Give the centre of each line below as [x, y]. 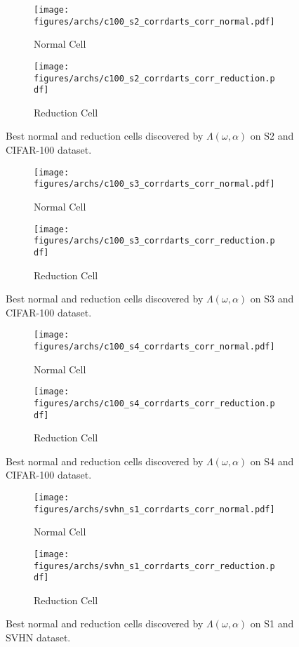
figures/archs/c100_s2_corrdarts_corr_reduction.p [154, 78]
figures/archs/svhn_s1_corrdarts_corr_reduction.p [154, 566]
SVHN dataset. [38, 638]
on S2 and [272, 136]
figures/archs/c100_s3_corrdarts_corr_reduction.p [154, 241]
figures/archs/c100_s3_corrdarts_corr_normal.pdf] [154, 184]
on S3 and [272, 299]
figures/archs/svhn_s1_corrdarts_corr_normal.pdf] [154, 509]
